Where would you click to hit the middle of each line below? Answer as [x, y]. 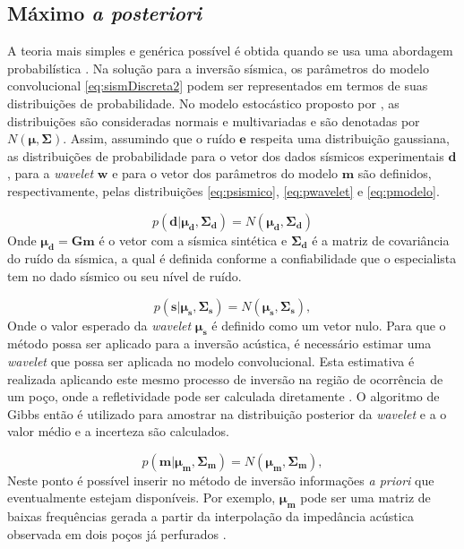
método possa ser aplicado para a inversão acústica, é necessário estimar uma [219, 343]
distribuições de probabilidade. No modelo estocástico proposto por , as [203, 103]
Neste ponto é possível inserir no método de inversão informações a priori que [221, 480]
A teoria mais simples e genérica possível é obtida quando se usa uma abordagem [230, 51]
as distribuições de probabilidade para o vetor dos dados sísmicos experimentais [226, 155]
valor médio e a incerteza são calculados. [118, 431]
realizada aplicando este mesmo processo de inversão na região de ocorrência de [225, 378]
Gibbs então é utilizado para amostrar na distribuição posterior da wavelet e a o [227, 413]
